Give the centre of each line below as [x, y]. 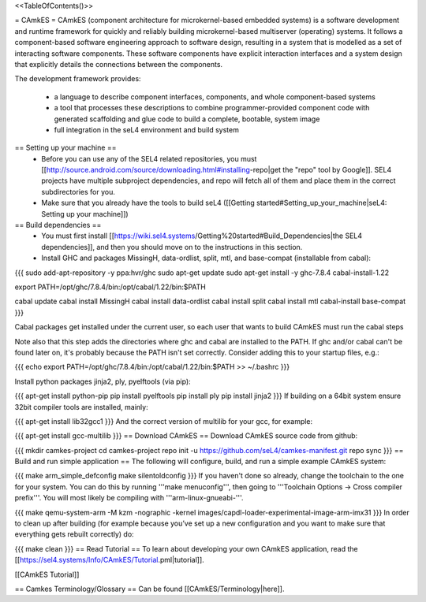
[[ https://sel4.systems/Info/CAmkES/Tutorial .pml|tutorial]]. [109, 560]
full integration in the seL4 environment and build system [147, 129]
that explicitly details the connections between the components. [119, 64]
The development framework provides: [78, 79]
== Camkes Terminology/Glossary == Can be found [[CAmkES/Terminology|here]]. [149, 589]
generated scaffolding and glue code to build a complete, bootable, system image [187, 119]
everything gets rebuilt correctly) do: [74, 534]
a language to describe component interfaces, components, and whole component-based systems [215, 97]
